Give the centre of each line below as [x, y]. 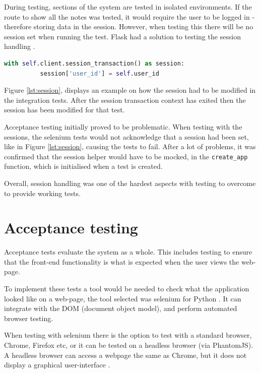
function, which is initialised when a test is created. [83, 166]
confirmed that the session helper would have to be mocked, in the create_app [126, 156]
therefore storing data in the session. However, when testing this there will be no [129, 26]
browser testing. [29, 318]
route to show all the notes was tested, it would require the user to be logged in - [129, 16]
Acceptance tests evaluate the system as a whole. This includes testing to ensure [128, 252]
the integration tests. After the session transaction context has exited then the [125, 100]
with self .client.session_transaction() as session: [94, 63]
